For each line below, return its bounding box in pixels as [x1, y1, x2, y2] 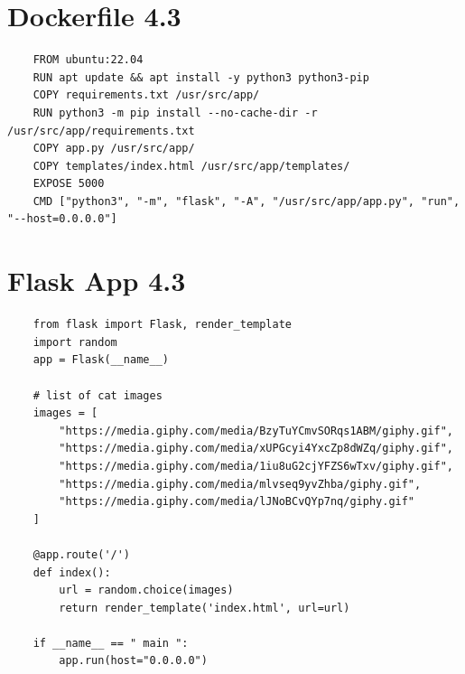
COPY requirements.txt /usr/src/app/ [33, 89, 260, 102]
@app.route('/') [33, 548, 131, 561]
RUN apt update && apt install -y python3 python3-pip [33, 70, 369, 84]
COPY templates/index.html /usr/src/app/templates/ [33, 159, 350, 173]
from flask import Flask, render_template [33, 318, 292, 332]
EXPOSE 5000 [33, 177, 105, 191]
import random [33, 335, 117, 349]
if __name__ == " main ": [33, 636, 189, 650]
